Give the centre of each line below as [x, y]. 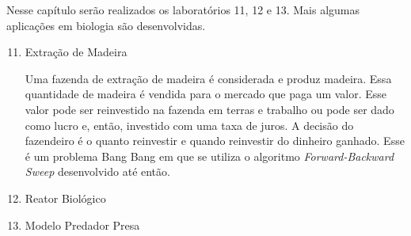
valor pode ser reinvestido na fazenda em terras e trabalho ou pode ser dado [209, 109]
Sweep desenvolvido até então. [97, 171]
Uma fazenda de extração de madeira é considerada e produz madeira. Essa [208, 78]
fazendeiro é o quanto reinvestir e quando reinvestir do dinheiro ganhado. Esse [215, 141]
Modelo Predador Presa [82, 225]
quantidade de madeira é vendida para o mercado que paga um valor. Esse [206, 94]
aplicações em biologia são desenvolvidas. [106, 25]
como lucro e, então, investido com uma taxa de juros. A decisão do [189, 125]
